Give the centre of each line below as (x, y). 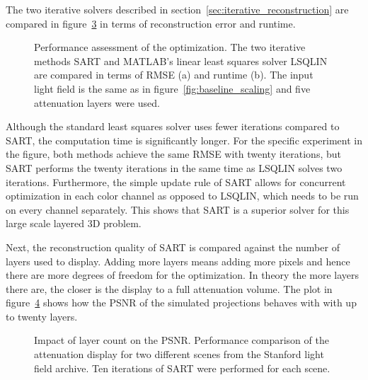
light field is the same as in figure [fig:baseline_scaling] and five (172, 88)
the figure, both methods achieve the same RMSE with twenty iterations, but (173, 154)
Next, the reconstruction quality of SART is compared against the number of (173, 247)
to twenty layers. (42, 316)
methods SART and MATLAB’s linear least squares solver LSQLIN (181, 61)
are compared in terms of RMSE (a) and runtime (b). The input (174, 75)
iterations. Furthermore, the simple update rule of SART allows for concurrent (176, 182)
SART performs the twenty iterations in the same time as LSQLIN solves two (174, 167)
